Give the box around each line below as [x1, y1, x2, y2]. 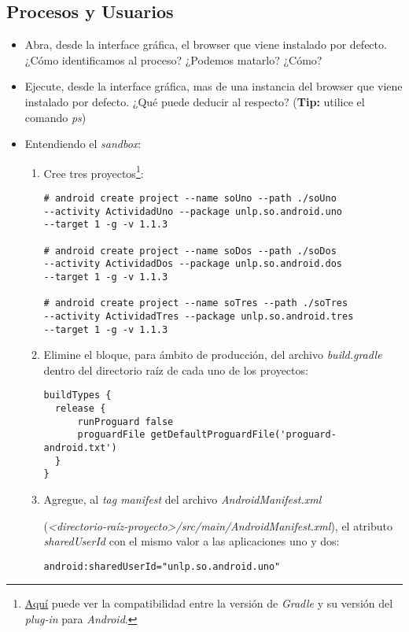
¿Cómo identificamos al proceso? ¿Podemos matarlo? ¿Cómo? [24, 51, 322, 68]
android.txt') [43, 442, 117, 454]
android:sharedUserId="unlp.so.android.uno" [43, 560, 281, 572]
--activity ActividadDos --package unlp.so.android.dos [43, 258, 343, 270]
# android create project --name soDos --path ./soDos [43, 245, 337, 257]
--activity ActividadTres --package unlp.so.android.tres [43, 310, 354, 322]
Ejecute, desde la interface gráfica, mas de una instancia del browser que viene [24, 78, 403, 94]
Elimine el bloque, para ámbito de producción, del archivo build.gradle [43, 346, 382, 363]
